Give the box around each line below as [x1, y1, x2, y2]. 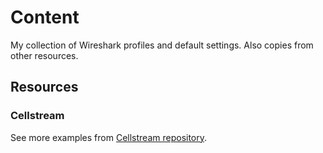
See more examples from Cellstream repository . [10, 131, 208, 143]
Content [10, 6, 80, 29]
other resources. [10, 49, 79, 61]
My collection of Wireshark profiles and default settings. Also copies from [10, 39, 314, 51]
